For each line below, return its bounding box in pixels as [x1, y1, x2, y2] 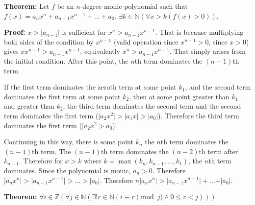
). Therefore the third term [158, 110, 239, 120]
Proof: [4, 27, 25, 37]
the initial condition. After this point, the [4, 55, 128, 66]
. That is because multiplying [155, 27, 244, 37]
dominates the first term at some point [4, 91, 121, 101]
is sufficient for [62, 27, 106, 37]
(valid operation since [113, 36, 178, 46]
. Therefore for [19, 156, 63, 166]
